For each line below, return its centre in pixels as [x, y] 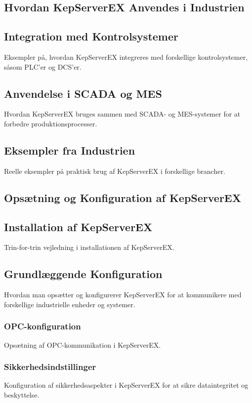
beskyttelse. [22, 394]
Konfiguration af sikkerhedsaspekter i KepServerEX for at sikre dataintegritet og [126, 385]
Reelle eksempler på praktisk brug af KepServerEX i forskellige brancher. [115, 171]
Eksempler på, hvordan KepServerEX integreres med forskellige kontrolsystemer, [126, 57]
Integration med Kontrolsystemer [91, 36]
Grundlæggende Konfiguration [83, 274]
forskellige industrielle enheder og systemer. [70, 304]
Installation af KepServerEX [78, 226]
